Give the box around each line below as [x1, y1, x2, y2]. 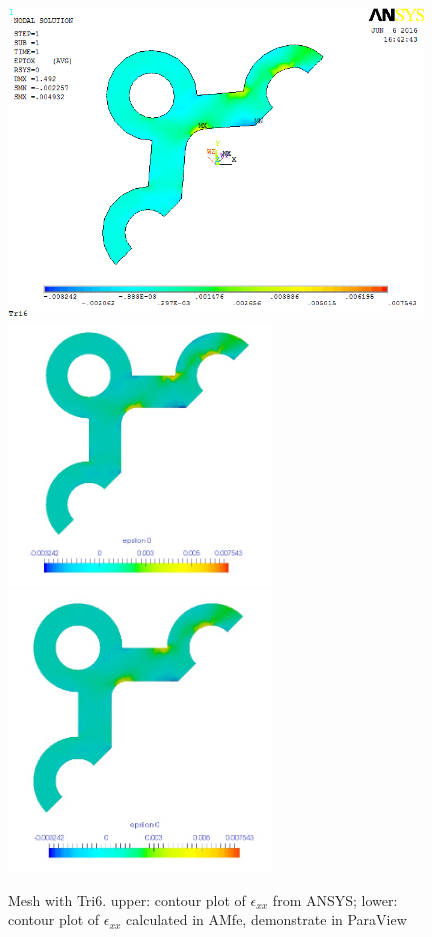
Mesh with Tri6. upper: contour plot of [8, 889, 246, 910]
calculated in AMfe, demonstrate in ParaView [126, 909, 407, 930]
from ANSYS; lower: [272, 889, 398, 910]
